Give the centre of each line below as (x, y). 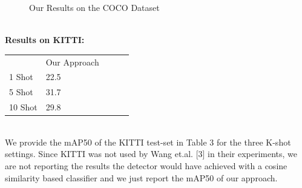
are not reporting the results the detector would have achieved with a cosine (146, 165)
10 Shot (23, 107)
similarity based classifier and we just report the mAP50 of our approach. (141, 177)
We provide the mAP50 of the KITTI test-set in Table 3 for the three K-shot (148, 142)
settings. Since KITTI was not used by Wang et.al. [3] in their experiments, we (151, 154)
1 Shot (21, 77)
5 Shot (21, 92)
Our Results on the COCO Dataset (94, 7)
